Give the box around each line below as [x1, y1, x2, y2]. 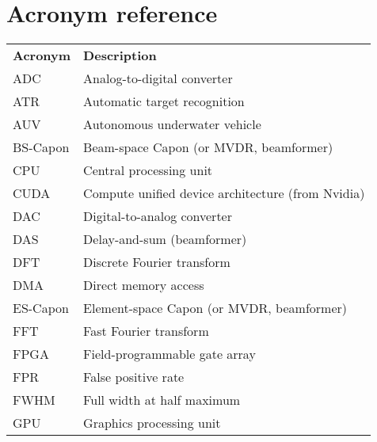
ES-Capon [13, 299, 69, 318]
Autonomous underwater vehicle [83, 115, 261, 134]
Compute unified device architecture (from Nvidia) [83, 184, 365, 203]
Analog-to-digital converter [83, 69, 233, 88]
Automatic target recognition [83, 92, 245, 111]
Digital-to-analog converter [83, 207, 232, 226]
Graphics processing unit [83, 413, 221, 432]
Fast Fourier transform [83, 322, 209, 341]
